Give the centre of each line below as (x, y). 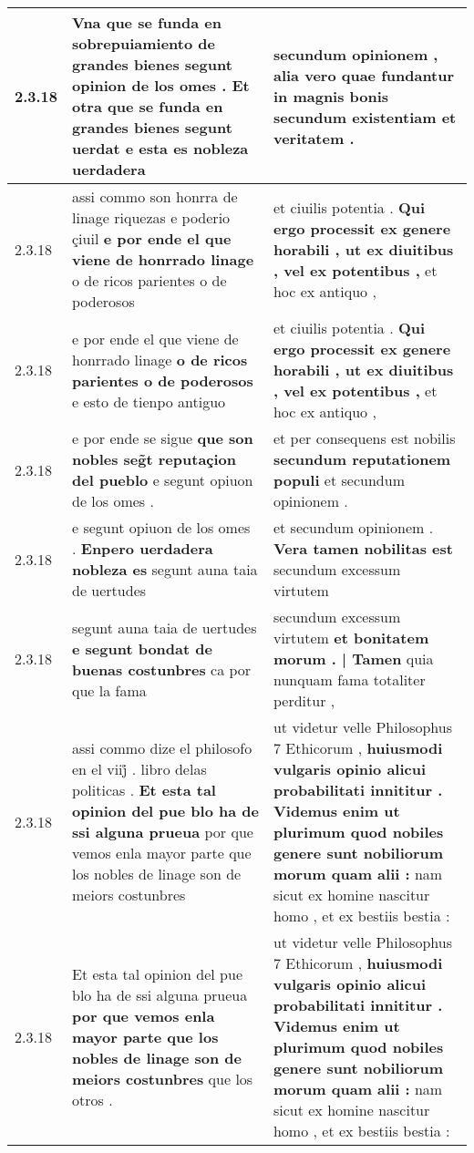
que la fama (109, 690)
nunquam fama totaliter (349, 679)
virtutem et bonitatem (351, 638)
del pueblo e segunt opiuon (163, 480)
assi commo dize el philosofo (162, 748)
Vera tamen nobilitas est (363, 548)
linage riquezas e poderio (151, 217)
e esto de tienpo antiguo (149, 401)
